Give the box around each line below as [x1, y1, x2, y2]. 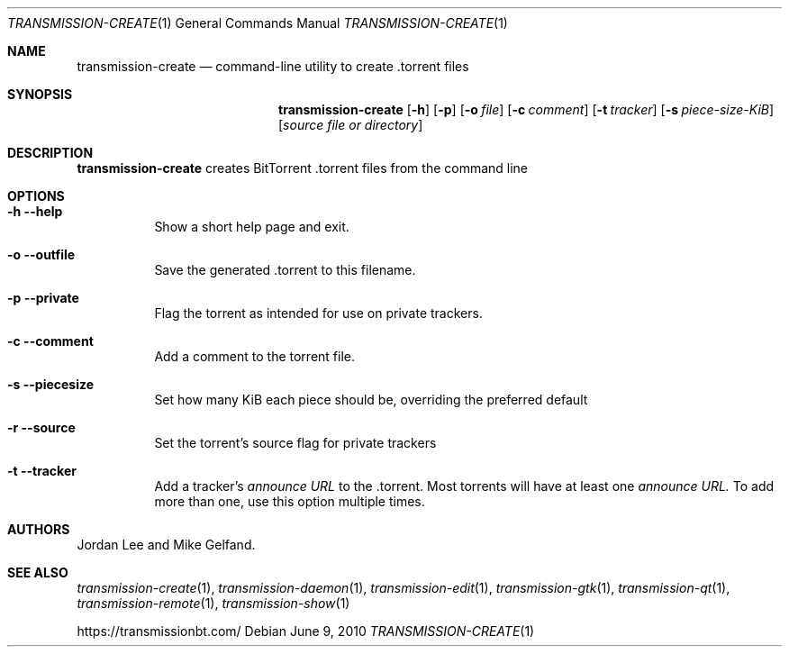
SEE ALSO [7, 565, 68, 580]
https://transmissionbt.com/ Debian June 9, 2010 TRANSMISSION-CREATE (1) [77, 623, 535, 639]
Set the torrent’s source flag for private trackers [154, 435, 437, 450]
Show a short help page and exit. [154, 219, 349, 234]
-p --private [7, 290, 79, 305]
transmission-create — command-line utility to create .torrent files [77, 59, 469, 74]
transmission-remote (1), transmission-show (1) [77, 595, 350, 611]
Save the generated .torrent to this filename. [154, 262, 416, 277]
